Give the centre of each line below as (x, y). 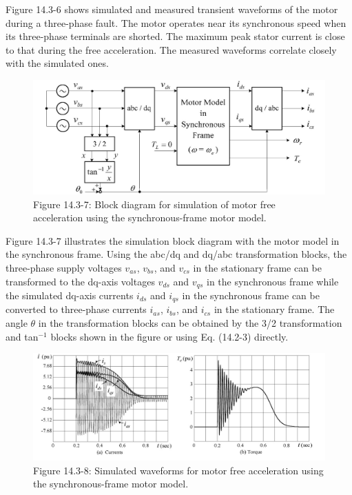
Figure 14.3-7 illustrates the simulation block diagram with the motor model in (173, 240)
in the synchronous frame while (273, 281)
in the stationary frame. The (274, 309)
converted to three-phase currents (76, 309)
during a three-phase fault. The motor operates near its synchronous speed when (176, 22)
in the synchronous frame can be (251, 295)
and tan (22, 336)
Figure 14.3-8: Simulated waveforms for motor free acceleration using (178, 470)
